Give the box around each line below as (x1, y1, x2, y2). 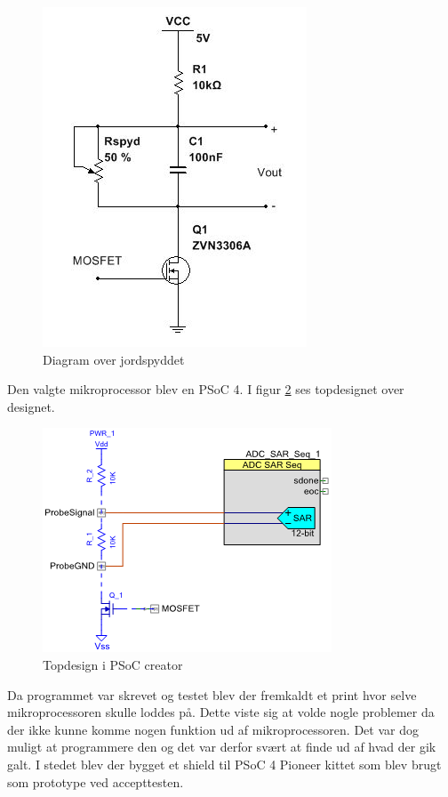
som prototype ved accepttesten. (7, 772, 184, 791)
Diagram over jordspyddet (43, 350, 185, 368)
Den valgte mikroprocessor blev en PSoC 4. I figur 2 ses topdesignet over (7, 380, 404, 398)
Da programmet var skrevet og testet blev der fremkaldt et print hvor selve (7, 685, 417, 704)
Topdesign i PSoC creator (43, 655, 183, 673)
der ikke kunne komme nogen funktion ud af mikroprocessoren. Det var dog (7, 720, 419, 738)
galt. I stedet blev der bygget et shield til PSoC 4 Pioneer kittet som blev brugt (7, 754, 442, 773)
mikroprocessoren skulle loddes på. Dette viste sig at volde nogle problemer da (7, 703, 435, 721)
